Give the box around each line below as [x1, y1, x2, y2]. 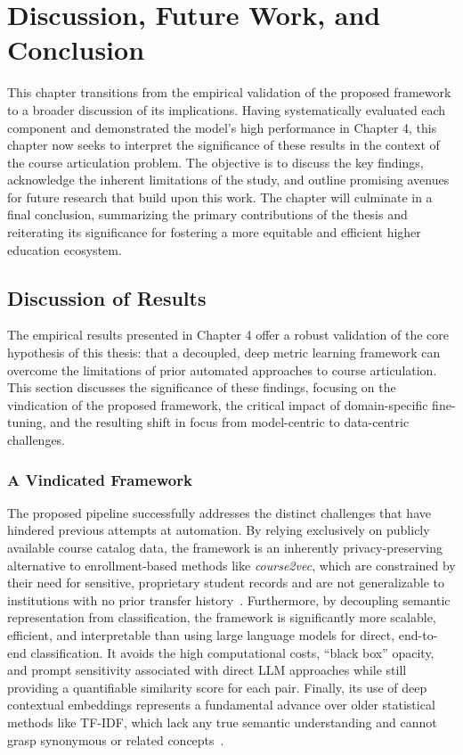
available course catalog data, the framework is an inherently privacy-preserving [7, 538, 443, 557]
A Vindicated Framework [7, 468, 192, 490]
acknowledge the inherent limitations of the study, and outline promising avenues [7, 170, 450, 189]
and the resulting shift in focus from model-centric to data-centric [50, 413, 410, 431]
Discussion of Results [7, 283, 207, 311]
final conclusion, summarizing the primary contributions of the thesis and [7, 205, 408, 224]
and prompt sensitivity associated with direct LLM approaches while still [7, 661, 407, 679]
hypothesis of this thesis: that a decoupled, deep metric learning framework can [7, 343, 441, 362]
